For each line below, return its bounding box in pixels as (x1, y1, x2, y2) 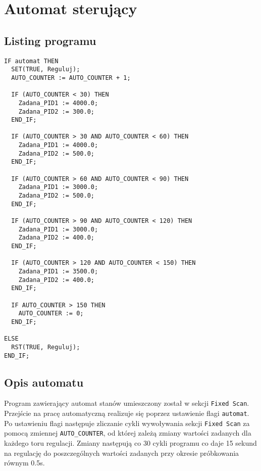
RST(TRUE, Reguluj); (11, 343, 80, 351)
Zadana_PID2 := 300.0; (18, 108, 94, 115)
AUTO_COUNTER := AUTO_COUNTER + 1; (11, 74, 131, 81)
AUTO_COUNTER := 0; (18, 310, 84, 317)
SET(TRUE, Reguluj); (11, 66, 80, 73)
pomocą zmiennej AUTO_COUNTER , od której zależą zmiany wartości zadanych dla (4, 428, 251, 438)
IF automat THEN (4, 57, 59, 65)
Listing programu (4, 32, 96, 48)
